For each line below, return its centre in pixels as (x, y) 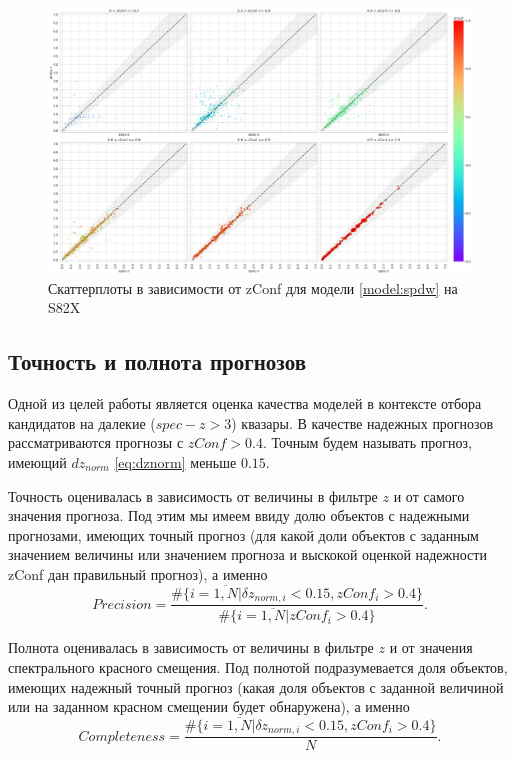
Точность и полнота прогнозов (157, 361)
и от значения (431, 647)
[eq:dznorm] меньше (175, 462)
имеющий (37, 462)
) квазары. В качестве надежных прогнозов (362, 422)
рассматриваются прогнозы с (96, 442)
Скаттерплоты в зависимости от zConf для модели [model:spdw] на (253, 287)
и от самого (429, 495)
